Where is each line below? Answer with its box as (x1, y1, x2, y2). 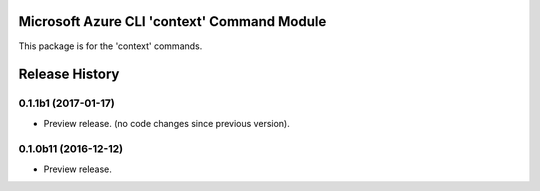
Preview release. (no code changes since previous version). (43, 117, 290, 129)
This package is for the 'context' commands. (18, 40, 203, 52)
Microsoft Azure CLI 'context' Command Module (18, 13, 327, 30)
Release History (18, 66, 120, 83)
